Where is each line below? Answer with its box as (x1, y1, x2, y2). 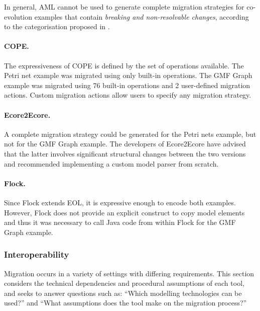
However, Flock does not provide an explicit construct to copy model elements (4, 207, 245, 217)
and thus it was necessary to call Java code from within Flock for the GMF (4, 217, 236, 227)
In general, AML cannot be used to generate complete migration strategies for (4, 2, 244, 12)
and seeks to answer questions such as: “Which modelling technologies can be (4, 287, 242, 298)
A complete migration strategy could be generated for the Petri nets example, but (4, 128, 256, 139)
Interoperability (4, 248, 69, 261)
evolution (4, 11, 33, 22)
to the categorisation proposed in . (4, 21, 110, 32)
